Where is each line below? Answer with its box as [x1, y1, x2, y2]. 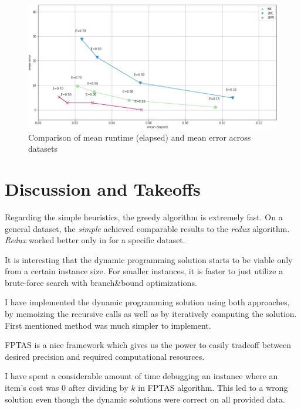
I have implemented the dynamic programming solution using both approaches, [5, 296, 290, 308]
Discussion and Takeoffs [5, 176, 201, 200]
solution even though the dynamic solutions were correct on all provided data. [5, 393, 285, 405]
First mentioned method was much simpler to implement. [5, 319, 211, 331]
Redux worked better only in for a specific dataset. [5, 234, 185, 246]
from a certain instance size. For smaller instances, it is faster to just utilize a [5, 265, 283, 277]
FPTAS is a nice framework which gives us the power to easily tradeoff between [5, 339, 292, 351]
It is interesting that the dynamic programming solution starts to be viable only [5, 253, 293, 265]
